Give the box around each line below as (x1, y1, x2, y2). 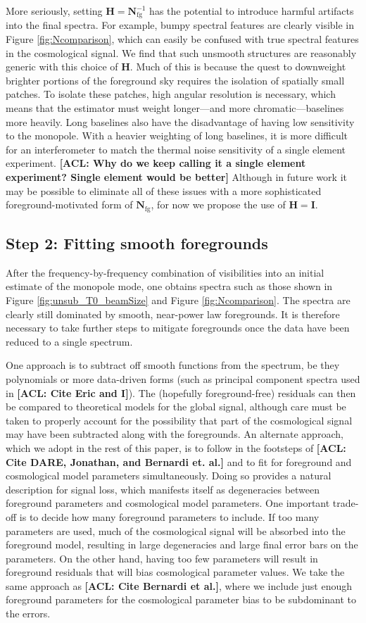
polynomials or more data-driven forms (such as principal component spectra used (6, 371, 360, 386)
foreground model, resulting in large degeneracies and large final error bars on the (6, 537, 358, 552)
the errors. (6, 606, 51, 621)
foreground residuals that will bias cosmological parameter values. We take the (6, 565, 345, 579)
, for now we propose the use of (151, 197, 286, 212)
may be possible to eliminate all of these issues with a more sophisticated (6, 183, 322, 198)
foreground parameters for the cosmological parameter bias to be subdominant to (6, 592, 356, 607)
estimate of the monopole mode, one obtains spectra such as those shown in (6, 279, 333, 294)
